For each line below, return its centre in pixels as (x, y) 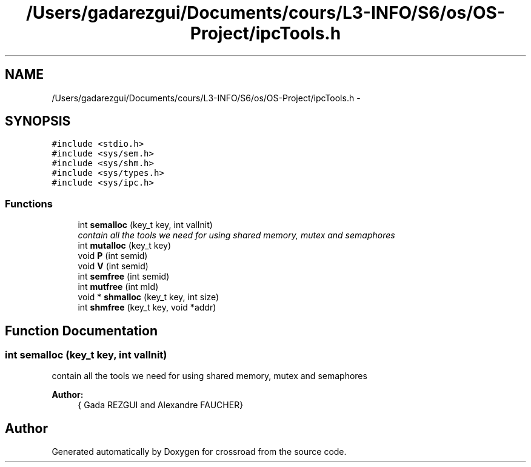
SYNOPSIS (38, 121)
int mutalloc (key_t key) (125, 246)
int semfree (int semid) (124, 277)
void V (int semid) (113, 266)
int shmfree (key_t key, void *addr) (147, 307)
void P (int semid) (113, 256)
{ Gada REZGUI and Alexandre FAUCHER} (161, 405)
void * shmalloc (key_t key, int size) (149, 297)
